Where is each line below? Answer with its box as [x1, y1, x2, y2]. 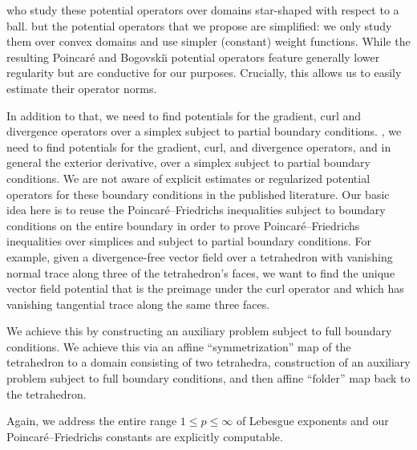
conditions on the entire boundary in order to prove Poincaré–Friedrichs [6, 217, 360, 233]
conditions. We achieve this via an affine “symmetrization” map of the [6, 338, 351, 355]
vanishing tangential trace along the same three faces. [6, 295, 270, 312]
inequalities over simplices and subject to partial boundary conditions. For [6, 233, 372, 249]
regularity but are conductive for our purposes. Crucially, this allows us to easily [6, 64, 402, 81]
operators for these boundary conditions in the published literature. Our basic [6, 185, 390, 202]
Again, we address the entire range [6, 412, 177, 429]
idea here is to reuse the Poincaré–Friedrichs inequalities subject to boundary [6, 201, 386, 218]
